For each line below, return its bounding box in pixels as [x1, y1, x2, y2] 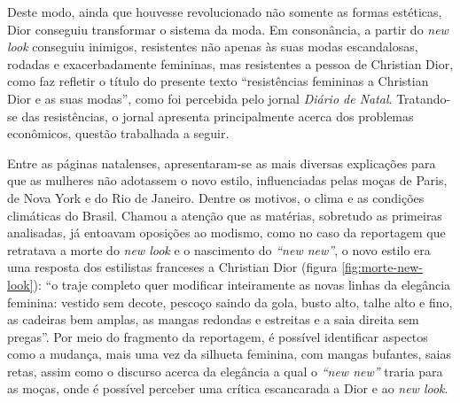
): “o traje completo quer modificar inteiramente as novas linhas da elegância [33, 275, 451, 293]
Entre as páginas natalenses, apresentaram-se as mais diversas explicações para [7, 153, 436, 172]
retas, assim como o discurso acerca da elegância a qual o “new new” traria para [7, 361, 443, 380]
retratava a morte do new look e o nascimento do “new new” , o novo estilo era [7, 240, 431, 259]
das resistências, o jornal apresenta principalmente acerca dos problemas [21, 106, 414, 125]
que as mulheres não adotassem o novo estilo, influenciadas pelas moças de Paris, [7, 171, 448, 190]
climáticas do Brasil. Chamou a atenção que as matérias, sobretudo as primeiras [7, 205, 442, 224]
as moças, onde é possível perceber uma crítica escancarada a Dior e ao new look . [7, 379, 448, 398]
